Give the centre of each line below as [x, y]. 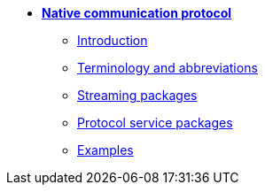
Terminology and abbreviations [168, 68]
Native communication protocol [137, 13]
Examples [105, 150]
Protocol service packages [155, 123]
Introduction [113, 40]
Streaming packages [137, 95]
